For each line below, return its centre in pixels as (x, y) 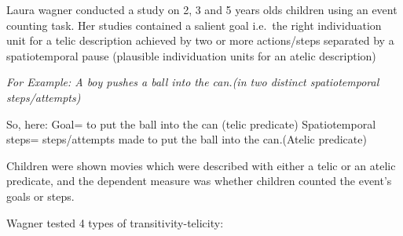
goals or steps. (40, 196)
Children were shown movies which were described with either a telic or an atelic (201, 165)
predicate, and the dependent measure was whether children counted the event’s (199, 181)
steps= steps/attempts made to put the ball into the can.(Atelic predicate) (187, 139)
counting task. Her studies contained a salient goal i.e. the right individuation (194, 25)
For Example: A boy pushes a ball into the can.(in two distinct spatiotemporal (193, 82)
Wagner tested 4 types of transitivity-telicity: (115, 222)
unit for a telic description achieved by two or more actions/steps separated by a (200, 40)
